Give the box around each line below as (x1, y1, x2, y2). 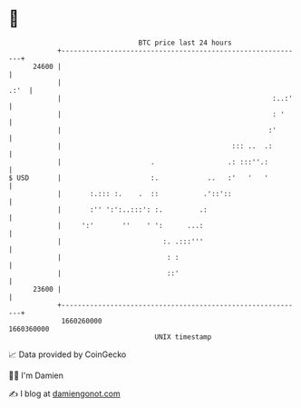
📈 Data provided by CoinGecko (8, 349, 127, 360)
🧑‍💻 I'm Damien (8, 370, 64, 381)
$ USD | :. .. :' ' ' (8, 173, 269, 183)
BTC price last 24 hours (138, 38, 232, 47)
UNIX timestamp (154, 332, 212, 342)
